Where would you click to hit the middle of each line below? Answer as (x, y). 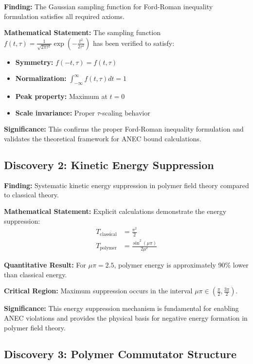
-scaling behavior (125, 112)
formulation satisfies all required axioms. (64, 16)
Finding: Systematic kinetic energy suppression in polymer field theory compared (126, 185)
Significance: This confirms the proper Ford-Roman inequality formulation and (124, 129)
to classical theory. (31, 195)
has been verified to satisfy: (134, 43)
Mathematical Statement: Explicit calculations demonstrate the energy (115, 211)
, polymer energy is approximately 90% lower (181, 265)
